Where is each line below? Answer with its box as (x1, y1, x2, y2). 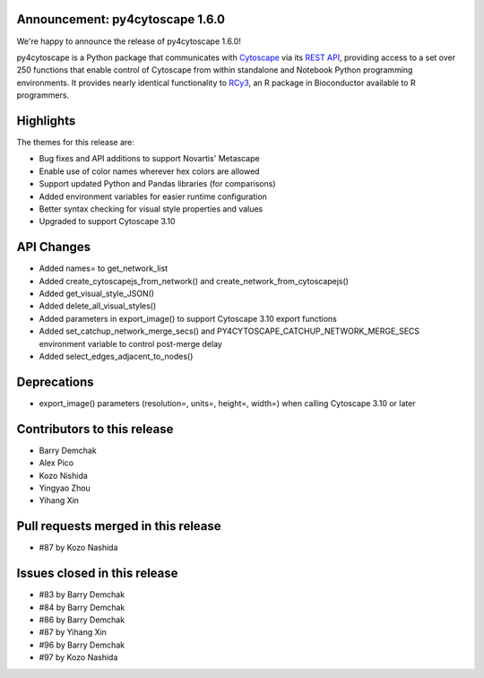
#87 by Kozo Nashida (39, 543, 118, 553)
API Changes (16, 239, 91, 255)
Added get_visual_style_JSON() (39, 288, 155, 300)
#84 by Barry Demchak (39, 602, 125, 613)
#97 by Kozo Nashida (39, 652, 118, 663)
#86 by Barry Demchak (39, 614, 125, 625)
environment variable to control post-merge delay (39, 338, 223, 349)
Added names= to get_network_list (39, 263, 169, 274)
